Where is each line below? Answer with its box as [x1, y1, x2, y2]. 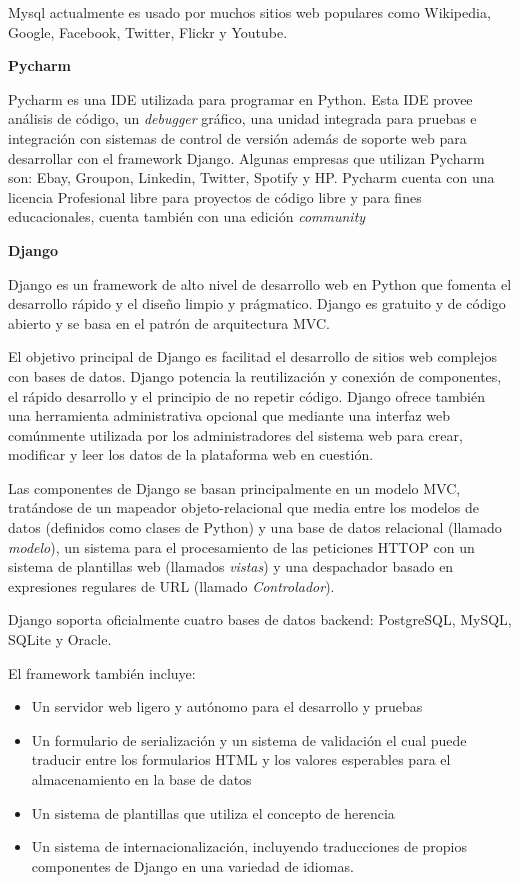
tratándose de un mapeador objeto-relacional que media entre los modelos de [8, 497, 479, 518]
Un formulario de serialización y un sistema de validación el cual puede [31, 729, 467, 750]
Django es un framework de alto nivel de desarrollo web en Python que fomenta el [8, 273, 512, 294]
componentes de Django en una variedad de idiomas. [31, 855, 354, 876]
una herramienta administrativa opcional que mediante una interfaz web [8, 405, 451, 426]
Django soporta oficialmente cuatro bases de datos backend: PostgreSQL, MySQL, [8, 609, 512, 630]
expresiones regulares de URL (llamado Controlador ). [8, 575, 335, 596]
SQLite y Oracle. [8, 629, 112, 650]
